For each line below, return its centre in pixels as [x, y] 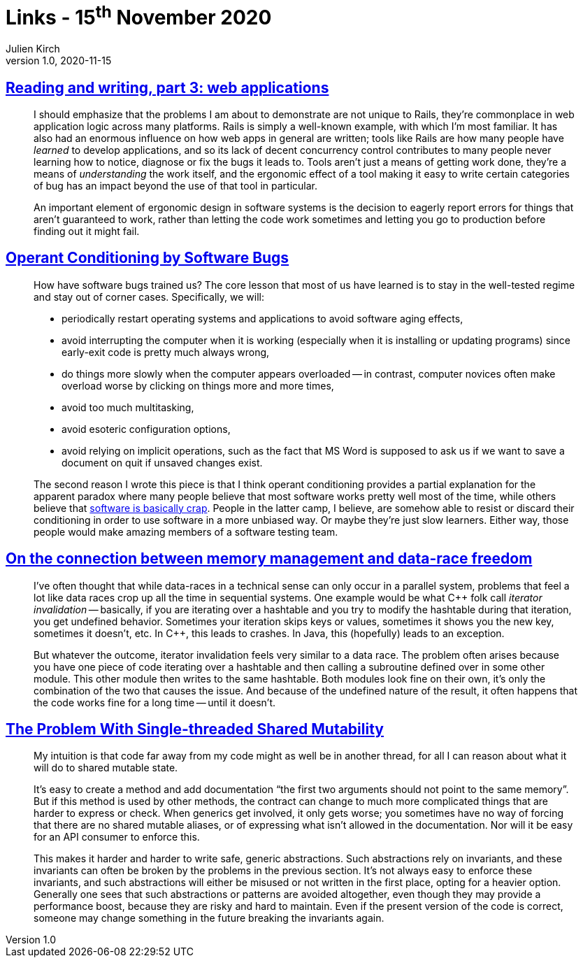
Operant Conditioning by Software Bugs [147, 258]
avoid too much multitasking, [128, 407]
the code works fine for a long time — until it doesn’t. [155, 702]
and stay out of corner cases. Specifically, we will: [149, 297]
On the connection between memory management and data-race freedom [269, 559]
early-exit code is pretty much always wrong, [166, 352]
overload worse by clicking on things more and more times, [198, 385]
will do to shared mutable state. [106, 768]
